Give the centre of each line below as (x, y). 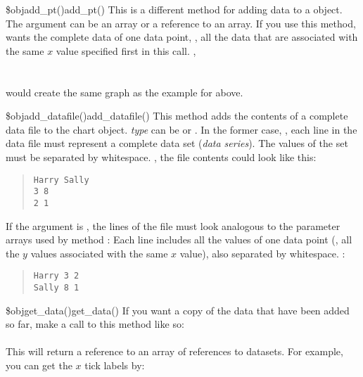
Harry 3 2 (56, 276)
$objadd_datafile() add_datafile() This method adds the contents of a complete (177, 116)
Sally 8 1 (56, 287)
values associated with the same (99, 253)
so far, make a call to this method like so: (95, 324)
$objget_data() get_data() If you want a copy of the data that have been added (178, 310)
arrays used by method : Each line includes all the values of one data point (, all (179, 239)
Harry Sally (61, 180)
